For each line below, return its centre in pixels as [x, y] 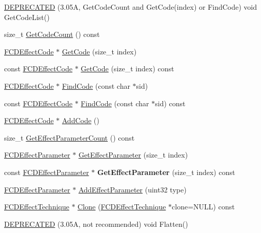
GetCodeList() [27, 17]
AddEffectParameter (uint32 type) [133, 189]
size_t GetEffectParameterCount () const [69, 137]
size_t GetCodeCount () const [52, 34]
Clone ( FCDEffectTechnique [122, 207]
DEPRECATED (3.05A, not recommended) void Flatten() [96, 224]
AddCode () [81, 120]
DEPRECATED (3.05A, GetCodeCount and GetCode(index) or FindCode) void [131, 7]
